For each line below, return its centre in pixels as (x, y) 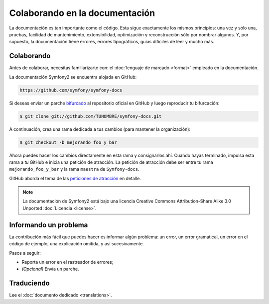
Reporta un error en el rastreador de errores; (67, 262)
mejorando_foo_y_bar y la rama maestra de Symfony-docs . (74, 169)
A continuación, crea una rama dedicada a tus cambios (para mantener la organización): (100, 129)
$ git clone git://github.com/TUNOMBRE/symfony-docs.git (91, 116)
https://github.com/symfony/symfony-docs (71, 90)
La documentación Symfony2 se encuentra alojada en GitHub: (73, 77)
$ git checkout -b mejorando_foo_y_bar (68, 142)
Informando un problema (49, 225)
